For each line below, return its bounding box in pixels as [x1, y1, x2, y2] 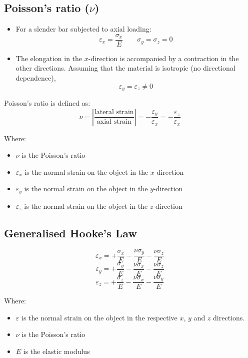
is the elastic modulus [23, 345, 90, 356]
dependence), [15, 73, 56, 83]
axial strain [96, 118, 131, 126]
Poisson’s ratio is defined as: [4, 98, 90, 108]
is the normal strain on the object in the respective [21, 312, 177, 322]
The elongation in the [15, 53, 82, 63]
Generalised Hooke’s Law [4, 225, 137, 240]
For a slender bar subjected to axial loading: [15, 24, 151, 34]
